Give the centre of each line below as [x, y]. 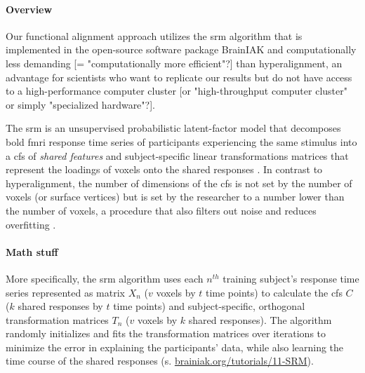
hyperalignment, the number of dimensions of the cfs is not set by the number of [179, 183]
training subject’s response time [291, 278]
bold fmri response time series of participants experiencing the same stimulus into [181, 141]
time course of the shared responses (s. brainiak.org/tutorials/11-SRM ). [160, 361]
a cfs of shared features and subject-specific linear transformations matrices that [177, 155]
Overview [29, 9]
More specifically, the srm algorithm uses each [105, 278]
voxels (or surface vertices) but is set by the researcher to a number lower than [175, 197]
